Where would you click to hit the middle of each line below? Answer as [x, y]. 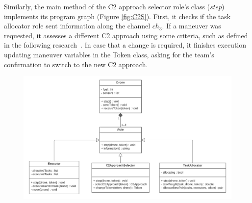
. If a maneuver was [191, 26]
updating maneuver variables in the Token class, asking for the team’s [109, 54]
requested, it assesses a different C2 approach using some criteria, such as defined [126, 35]
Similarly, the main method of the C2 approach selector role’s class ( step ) [114, 6]
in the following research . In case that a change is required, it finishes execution [125, 45]
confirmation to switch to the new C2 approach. [76, 64]
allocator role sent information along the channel [77, 26]
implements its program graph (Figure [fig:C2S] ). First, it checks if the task [117, 16]
